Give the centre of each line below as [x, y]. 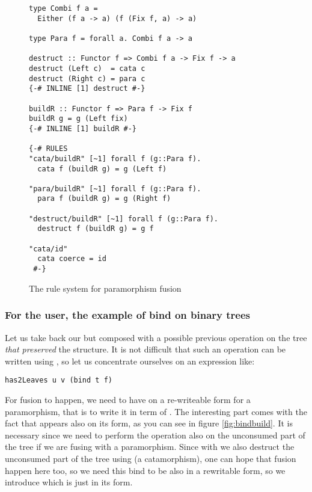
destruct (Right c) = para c [87, 78]
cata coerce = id [72, 259]
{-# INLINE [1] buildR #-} [83, 128]
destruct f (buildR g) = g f [96, 229]
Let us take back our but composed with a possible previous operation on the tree [156, 337]
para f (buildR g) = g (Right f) [104, 199]
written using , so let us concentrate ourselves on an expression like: [130, 361]
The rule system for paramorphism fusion [105, 288]
